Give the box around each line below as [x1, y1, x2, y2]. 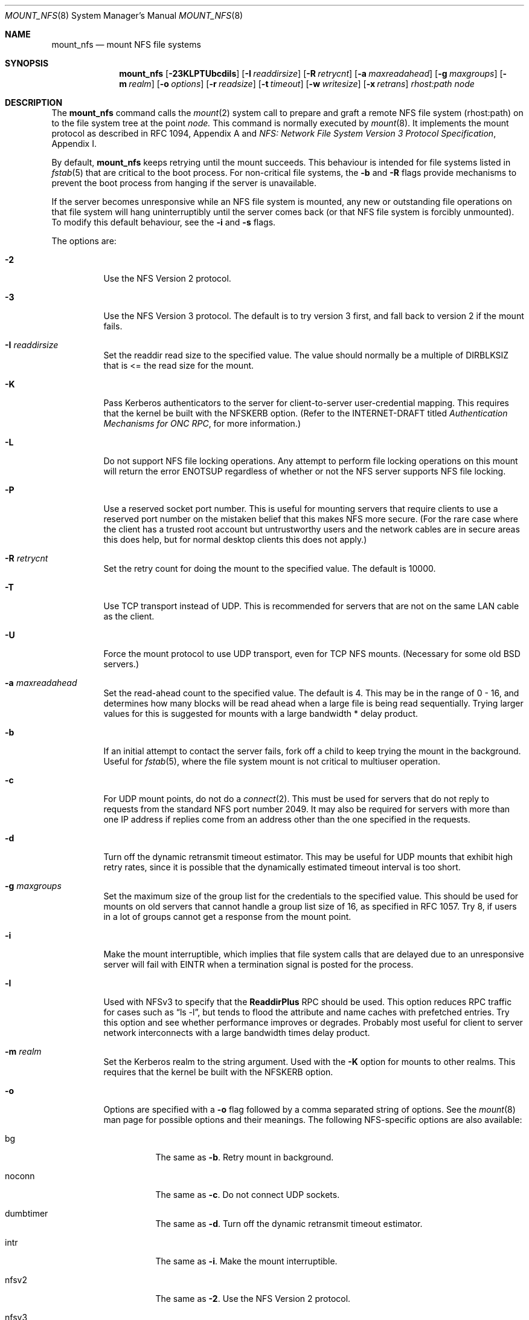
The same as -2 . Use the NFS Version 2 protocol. [155, 1293, 351, 1304]
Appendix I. [51, 138, 97, 149]
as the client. [103, 611, 155, 621]
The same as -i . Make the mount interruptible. [155, 1256, 338, 1266]
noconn [5, 1171, 35, 1181]
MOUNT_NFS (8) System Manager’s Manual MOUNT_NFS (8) [5, 10, 243, 21]
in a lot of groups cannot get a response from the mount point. [103, 911, 351, 922]
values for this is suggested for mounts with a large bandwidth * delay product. [103, 708, 418, 719]
